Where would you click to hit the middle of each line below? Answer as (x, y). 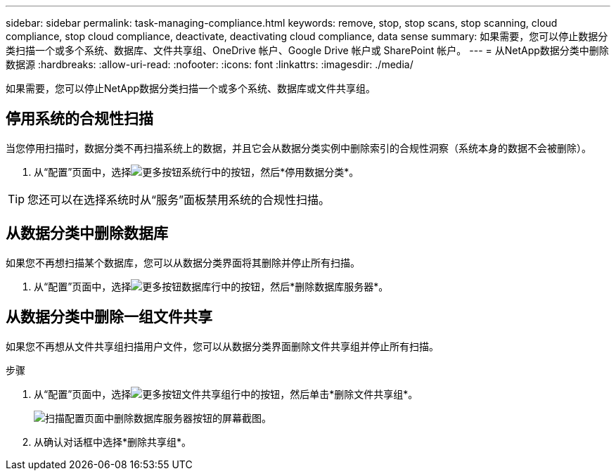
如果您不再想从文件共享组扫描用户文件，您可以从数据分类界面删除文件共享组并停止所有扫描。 (222, 346)
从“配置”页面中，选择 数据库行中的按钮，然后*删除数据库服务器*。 (211, 286)
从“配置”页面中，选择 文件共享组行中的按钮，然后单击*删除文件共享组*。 (226, 394)
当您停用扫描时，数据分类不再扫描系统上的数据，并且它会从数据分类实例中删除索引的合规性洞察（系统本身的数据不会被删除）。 (299, 148)
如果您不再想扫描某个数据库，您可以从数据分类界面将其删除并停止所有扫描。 (183, 262)
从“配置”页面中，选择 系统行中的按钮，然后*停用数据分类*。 (197, 172)
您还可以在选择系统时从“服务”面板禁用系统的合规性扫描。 (179, 199)
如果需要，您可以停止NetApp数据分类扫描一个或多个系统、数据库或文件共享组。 (191, 88)
